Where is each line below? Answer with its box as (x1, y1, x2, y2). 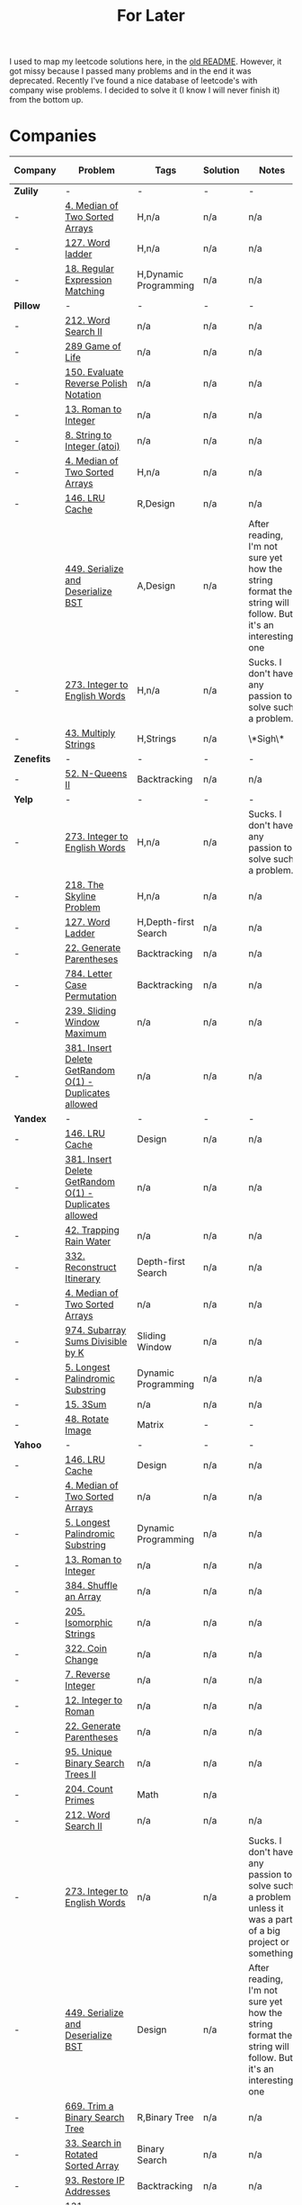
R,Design (137, 497, 175, 510)
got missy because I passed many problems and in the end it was (9, 66, 252, 76)
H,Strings (137, 732, 177, 745)
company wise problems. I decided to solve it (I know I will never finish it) (9, 85, 280, 95)
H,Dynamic (137, 268, 184, 281)
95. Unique (65, 1746, 112, 1759)
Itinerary (65, 1272, 101, 1285)
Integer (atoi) (65, 440, 120, 453)
